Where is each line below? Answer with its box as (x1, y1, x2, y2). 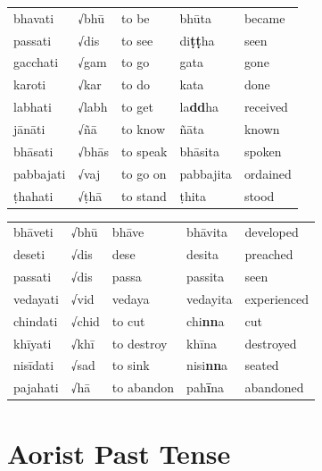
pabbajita (179, 164, 232, 182)
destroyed (244, 333, 297, 352)
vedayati (13, 289, 59, 307)
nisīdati (13, 356, 54, 374)
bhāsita (179, 141, 219, 160)
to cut (111, 311, 145, 330)
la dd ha (179, 97, 219, 116)
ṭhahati (13, 186, 54, 205)
